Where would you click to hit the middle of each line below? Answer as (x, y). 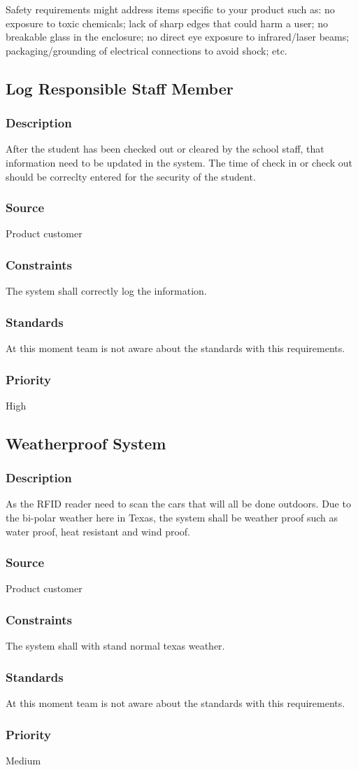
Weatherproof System (86, 443)
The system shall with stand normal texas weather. (115, 646)
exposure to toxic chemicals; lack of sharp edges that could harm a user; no (167, 23)
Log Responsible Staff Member (120, 88)
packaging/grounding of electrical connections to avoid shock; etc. (146, 50)
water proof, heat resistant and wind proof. (98, 531)
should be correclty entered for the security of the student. (131, 176)
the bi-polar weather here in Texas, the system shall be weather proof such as (172, 517)
